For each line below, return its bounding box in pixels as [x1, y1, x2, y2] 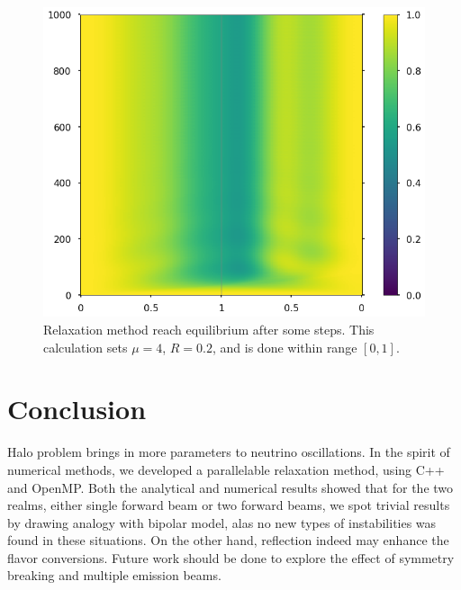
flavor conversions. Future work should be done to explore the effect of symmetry [7, 548, 455, 567]
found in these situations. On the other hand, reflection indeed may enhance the [7, 531, 449, 550]
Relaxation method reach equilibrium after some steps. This [43, 320, 375, 338]
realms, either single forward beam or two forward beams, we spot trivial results [7, 496, 450, 514]
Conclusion [7, 390, 147, 427]
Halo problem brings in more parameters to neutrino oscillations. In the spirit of [7, 442, 450, 461]
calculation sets [43, 337, 128, 356]
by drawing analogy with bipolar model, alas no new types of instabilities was [7, 513, 437, 532]
